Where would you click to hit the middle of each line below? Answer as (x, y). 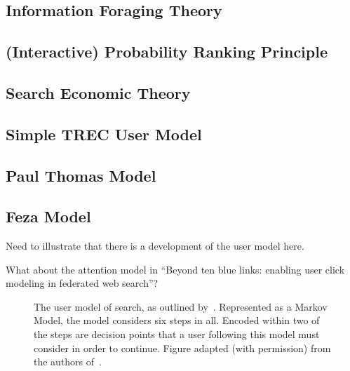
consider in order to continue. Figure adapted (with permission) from (182, 348)
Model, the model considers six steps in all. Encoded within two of (177, 320)
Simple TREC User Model (104, 134)
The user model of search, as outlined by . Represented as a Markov (181, 306)
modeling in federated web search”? (82, 283)
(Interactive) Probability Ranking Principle (167, 52)
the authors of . (68, 362)
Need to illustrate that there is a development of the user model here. (155, 246)
